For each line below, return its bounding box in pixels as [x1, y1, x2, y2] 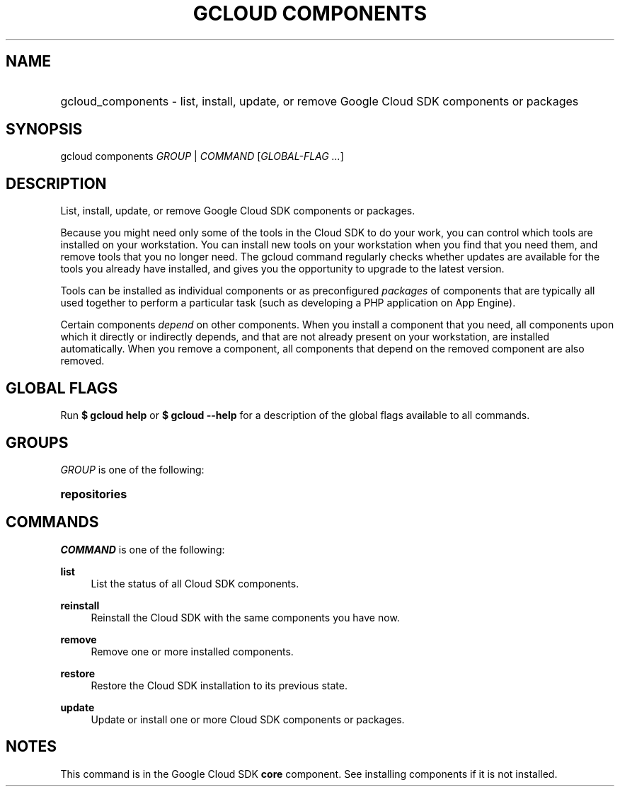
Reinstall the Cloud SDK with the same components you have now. [91, 611, 400, 624]
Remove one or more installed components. [91, 645, 294, 658]
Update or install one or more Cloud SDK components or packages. [91, 713, 405, 725]
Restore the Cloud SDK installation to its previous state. [91, 679, 348, 691]
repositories [60, 486, 127, 501]
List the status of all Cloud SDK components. [91, 577, 299, 590]
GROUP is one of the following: [60, 463, 205, 476]
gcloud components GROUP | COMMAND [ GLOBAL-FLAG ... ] [60, 150, 344, 163]
